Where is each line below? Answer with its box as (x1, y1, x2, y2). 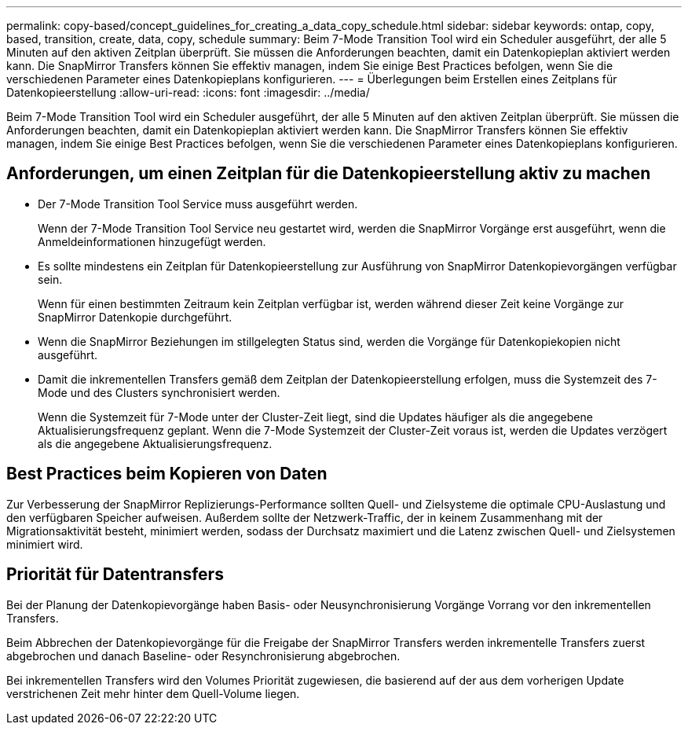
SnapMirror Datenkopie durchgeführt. (38, 310, 232, 324)
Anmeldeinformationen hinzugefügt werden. (38, 234, 266, 248)
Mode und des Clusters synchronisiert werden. (38, 385, 280, 399)
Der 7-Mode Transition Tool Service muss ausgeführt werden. (38, 197, 358, 211)
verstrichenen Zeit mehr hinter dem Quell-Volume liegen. (6, 686, 300, 700)
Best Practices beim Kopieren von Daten (6, 464, 328, 484)
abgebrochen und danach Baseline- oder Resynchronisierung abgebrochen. (6, 648, 401, 663)
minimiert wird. (6, 537, 83, 551)
